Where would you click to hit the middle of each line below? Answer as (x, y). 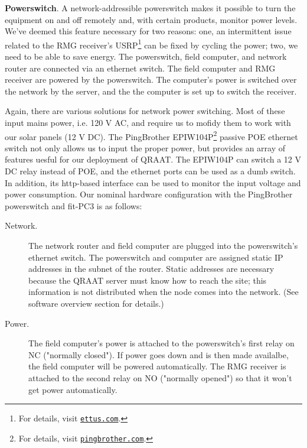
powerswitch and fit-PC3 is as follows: (74, 205)
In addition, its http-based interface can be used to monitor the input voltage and (153, 182)
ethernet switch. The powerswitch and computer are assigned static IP (156, 257)
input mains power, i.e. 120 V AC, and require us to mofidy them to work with (148, 122)
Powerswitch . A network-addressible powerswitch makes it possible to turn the (150, 8)
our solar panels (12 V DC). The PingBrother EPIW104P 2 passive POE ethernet (151, 135)
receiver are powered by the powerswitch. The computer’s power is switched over (151, 79)
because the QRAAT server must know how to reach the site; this (148, 280)
